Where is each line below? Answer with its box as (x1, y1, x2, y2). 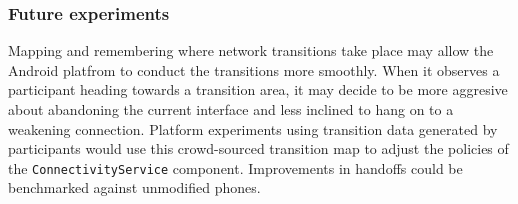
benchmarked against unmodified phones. (8, 177, 261, 198)
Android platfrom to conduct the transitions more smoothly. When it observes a (8, 59, 500, 80)
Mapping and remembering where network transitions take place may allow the (8, 40, 494, 61)
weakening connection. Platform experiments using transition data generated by (8, 118, 498, 139)
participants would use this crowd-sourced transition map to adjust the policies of (8, 138, 509, 159)
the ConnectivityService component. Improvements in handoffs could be (8, 157, 463, 178)
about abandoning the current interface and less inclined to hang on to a (8, 99, 454, 119)
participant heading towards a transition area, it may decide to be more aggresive (8, 79, 508, 100)
